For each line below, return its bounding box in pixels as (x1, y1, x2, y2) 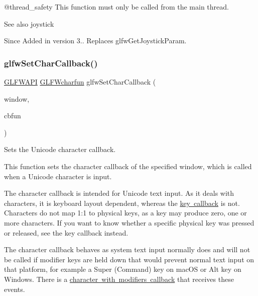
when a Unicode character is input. (4, 171, 112, 181)
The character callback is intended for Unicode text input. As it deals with (4, 188, 234, 198)
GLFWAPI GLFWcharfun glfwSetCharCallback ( (4, 77, 156, 87)
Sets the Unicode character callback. (4, 144, 116, 155)
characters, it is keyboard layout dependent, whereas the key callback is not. (4, 197, 240, 208)
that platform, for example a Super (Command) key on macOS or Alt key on (4, 264, 241, 274)
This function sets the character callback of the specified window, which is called (4, 161, 252, 171)
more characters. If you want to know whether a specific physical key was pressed (4, 217, 254, 228)
